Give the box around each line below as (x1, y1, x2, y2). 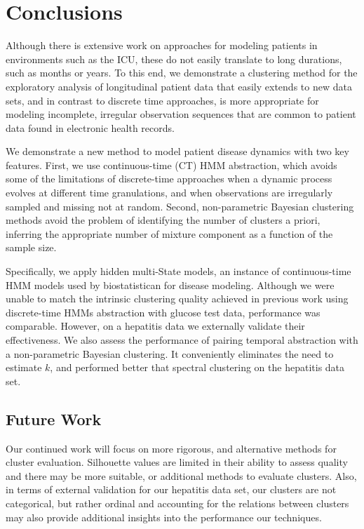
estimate (6, 360, 42, 375)
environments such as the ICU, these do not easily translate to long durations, (6, 51, 342, 66)
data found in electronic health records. (6, 120, 175, 135)
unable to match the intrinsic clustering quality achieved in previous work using (6, 291, 349, 306)
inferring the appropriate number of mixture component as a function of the (6, 226, 333, 241)
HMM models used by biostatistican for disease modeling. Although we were (6, 277, 335, 292)
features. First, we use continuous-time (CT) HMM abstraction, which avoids (6, 157, 337, 172)
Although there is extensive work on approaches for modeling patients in (6, 38, 318, 53)
